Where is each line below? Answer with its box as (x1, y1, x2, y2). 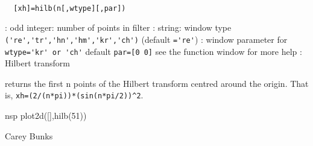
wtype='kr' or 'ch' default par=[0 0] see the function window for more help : (5, 45, 302, 57)
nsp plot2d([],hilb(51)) (5, 109, 87, 121)
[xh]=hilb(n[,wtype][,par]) (13, 4, 126, 13)
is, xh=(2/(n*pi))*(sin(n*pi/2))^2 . (5, 89, 144, 101)
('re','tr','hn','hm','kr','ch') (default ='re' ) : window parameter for (5, 33, 288, 45)
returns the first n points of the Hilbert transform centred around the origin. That (5, 77, 309, 89)
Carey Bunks (5, 129, 53, 142)
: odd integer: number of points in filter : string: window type (5, 21, 232, 34)
